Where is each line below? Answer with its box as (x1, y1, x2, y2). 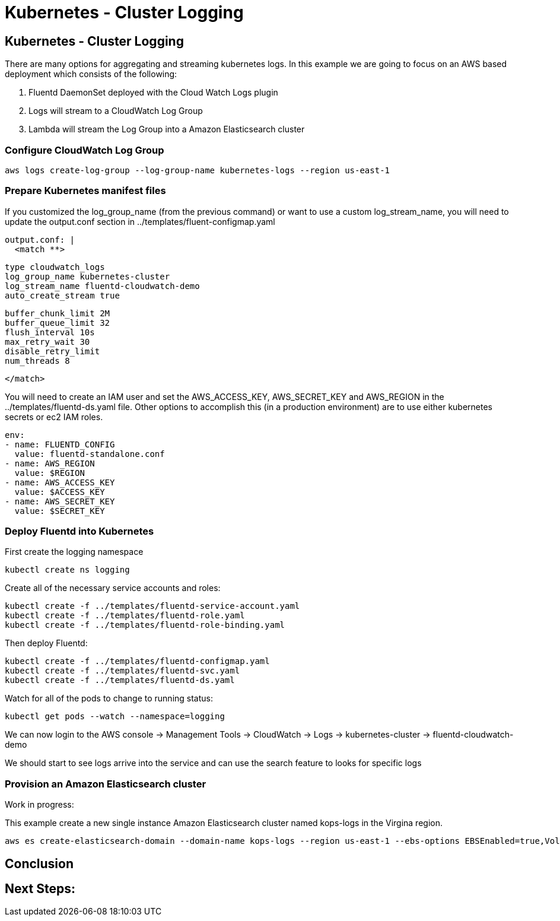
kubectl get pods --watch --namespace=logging (5, 712, 225, 722)
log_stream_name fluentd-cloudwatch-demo (5, 281, 200, 291)
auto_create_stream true (5, 290, 120, 300)
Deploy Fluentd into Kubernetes (5, 525, 154, 538)
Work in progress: (5, 799, 74, 810)
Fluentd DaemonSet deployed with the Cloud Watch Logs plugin (28, 87, 278, 98)
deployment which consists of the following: (5, 69, 177, 80)
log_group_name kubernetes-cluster (5, 271, 170, 281)
